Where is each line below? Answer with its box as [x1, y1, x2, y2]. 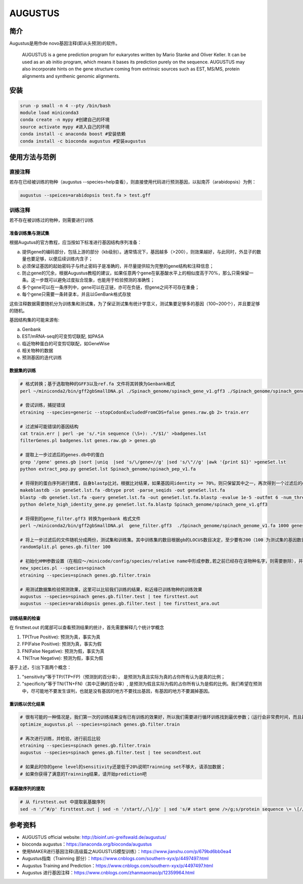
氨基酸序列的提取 [9, 785, 45, 792]
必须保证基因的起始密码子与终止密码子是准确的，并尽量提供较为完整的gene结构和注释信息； [22, 263, 214, 269]
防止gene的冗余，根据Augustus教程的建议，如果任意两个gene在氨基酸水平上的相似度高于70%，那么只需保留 [22, 270, 249, 276]
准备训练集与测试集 [9, 230, 49, 236]
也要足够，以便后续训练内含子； [26, 256, 93, 262]
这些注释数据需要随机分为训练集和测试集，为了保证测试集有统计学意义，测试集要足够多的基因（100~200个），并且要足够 [9, 300, 260, 306]
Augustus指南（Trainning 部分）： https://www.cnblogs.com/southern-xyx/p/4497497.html [22, 856, 209, 862]
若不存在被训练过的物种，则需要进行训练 [9, 217, 93, 223]
